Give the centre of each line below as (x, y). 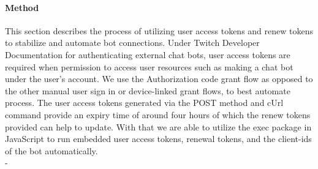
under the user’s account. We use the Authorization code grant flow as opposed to (159, 79)
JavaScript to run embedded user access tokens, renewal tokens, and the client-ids (158, 139)
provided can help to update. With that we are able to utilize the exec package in (158, 126)
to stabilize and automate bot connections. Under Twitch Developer (132, 43)
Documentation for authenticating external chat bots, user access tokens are (148, 54)
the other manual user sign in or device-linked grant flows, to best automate (148, 90)
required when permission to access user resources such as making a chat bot (149, 66)
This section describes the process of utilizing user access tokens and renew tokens (159, 30)
